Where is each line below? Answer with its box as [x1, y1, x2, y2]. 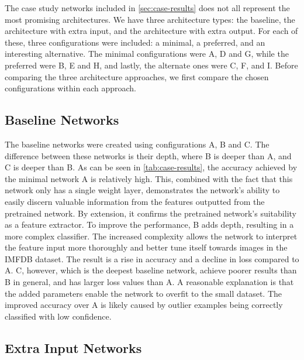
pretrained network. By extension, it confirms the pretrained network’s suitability [5, 207, 296, 219]
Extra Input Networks [5, 338, 142, 356]
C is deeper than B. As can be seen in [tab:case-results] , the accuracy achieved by [5, 161, 298, 173]
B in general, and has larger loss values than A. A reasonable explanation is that [5, 276, 294, 288]
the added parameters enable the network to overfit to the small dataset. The [5, 287, 282, 299]
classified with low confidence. [5, 310, 112, 322]
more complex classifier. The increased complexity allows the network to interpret [5, 229, 298, 242]
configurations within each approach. [5, 82, 136, 94]
